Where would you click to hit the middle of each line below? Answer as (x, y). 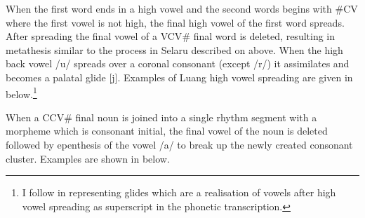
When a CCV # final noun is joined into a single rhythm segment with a (161, 117)
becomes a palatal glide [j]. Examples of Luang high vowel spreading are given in (179, 77)
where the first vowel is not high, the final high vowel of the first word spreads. (175, 22)
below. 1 (21, 93)
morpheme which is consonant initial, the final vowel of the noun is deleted (167, 131)
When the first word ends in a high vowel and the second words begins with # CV (182, 8)
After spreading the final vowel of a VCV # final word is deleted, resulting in (171, 36)
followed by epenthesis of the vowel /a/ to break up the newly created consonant (179, 144)
